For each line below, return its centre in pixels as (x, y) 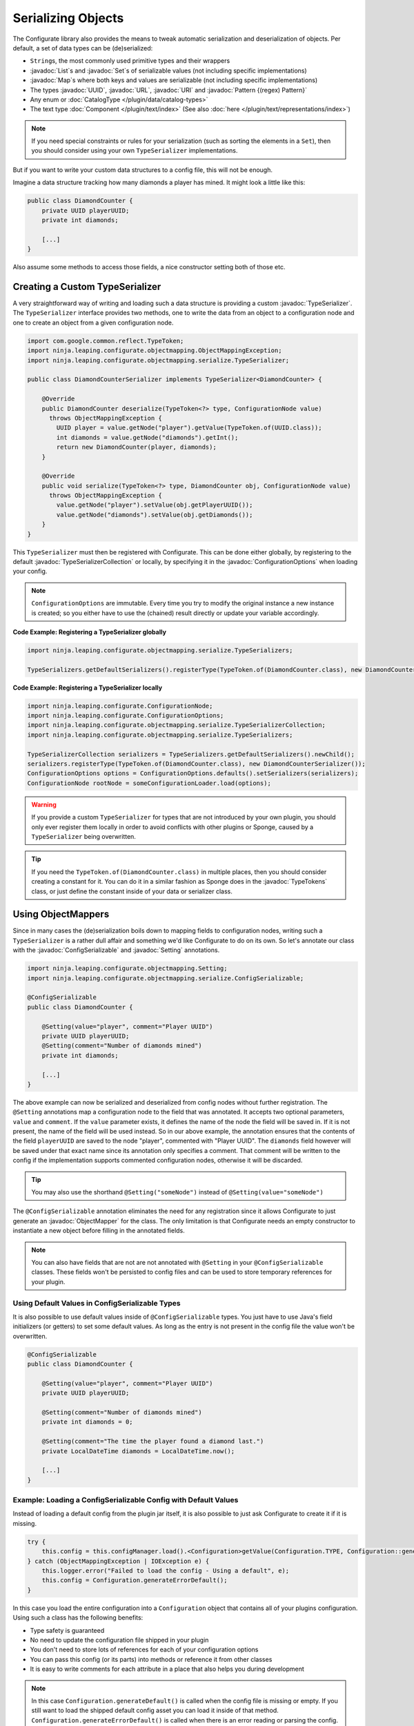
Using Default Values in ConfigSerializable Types (97, 1303)
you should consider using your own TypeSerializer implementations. (135, 151)
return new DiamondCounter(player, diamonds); (136, 447)
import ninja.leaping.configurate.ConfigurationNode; (120, 706)
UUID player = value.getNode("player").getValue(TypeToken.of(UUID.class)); (189, 428)
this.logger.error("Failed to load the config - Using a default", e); (166, 1571)
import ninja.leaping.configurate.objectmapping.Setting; (127, 969)
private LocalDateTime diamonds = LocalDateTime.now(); (138, 1451)
